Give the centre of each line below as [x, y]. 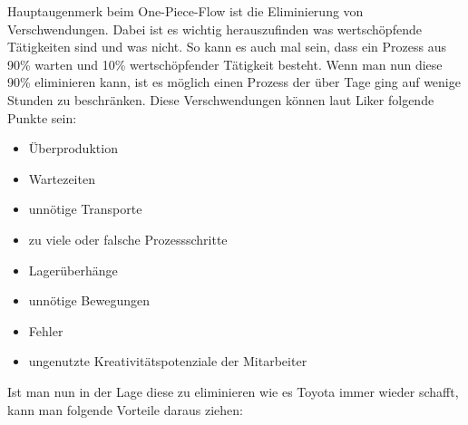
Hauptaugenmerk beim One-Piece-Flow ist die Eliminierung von [185, 11]
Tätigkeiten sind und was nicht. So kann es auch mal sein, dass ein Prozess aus [227, 47]
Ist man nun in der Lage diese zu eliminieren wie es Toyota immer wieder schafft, [233, 391]
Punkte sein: [42, 117]
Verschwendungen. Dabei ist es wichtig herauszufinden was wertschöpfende [214, 29]
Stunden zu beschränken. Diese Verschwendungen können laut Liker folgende [221, 99]
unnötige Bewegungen [89, 300]
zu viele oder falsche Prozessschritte [128, 239]
